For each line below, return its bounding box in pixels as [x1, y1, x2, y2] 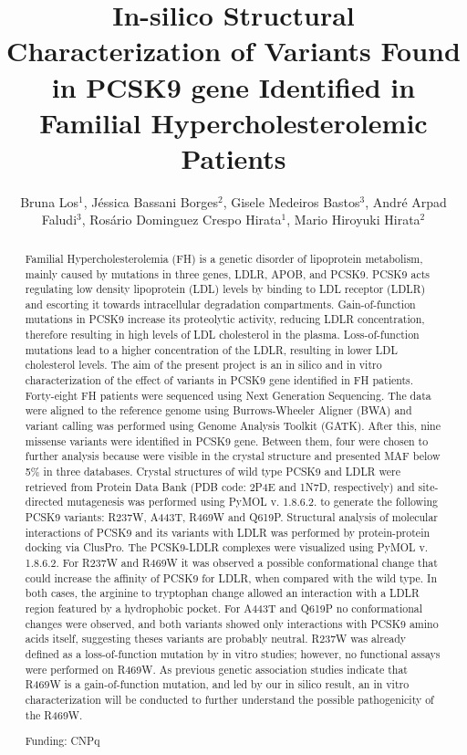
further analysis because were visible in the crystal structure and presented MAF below [25, 448, 441, 464]
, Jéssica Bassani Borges [83, 192, 218, 211]
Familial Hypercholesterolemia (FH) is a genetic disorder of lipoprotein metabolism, [25, 250, 423, 266]
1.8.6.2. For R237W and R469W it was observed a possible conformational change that [25, 554, 438, 570]
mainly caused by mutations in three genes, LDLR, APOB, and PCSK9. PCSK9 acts [25, 266, 431, 281]
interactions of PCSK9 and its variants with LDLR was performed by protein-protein [25, 524, 431, 540]
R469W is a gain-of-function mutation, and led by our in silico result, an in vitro [25, 676, 410, 692]
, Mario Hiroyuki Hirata [286, 210, 420, 229]
